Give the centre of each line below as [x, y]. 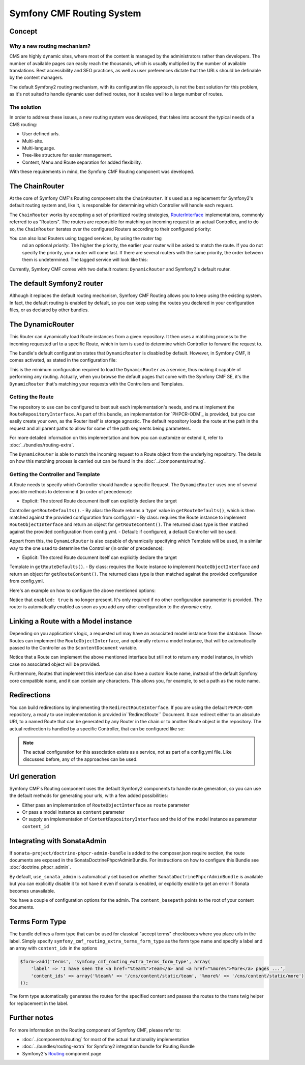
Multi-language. [39, 148]
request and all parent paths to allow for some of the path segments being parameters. [100, 428]
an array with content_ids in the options [53, 948]
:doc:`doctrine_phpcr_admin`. [40, 867]
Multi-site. [33, 141]
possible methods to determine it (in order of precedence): [71, 491]
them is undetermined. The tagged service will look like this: [85, 260]
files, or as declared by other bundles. [49, 310]
